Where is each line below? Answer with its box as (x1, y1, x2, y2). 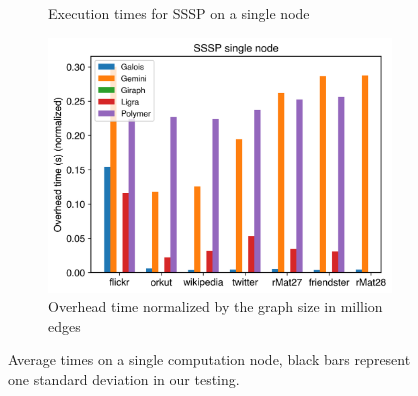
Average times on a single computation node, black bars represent (8, 349, 411, 370)
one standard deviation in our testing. (8, 368, 240, 389)
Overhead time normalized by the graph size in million (48, 296, 383, 317)
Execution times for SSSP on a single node (48, 3, 310, 23)
